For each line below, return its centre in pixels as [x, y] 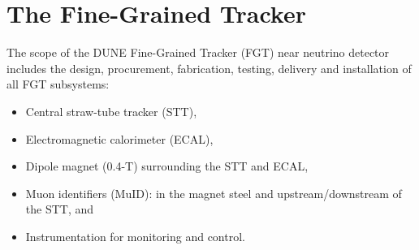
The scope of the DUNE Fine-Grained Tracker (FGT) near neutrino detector [198, 52]
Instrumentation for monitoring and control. [135, 236]
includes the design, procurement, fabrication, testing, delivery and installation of [209, 68]
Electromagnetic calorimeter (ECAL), [119, 138]
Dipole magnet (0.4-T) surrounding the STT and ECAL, [167, 166]
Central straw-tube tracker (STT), [111, 111]
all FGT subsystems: [58, 84]
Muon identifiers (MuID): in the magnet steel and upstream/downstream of [214, 193]
